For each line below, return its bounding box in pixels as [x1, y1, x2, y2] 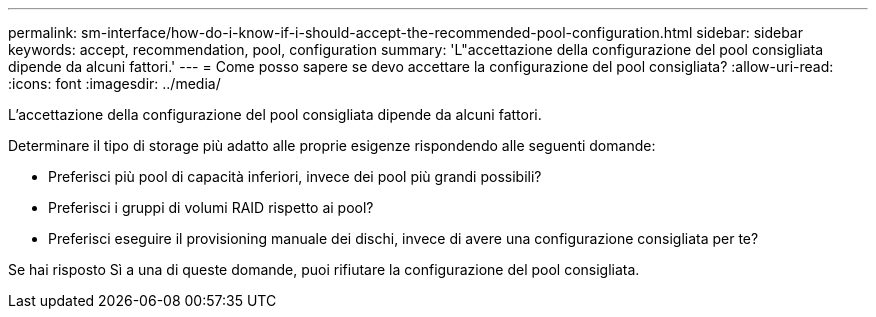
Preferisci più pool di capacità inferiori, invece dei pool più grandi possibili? [48, 168, 542, 185]
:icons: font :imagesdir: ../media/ [8, 75, 221, 92]
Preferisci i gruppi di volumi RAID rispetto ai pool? [48, 199, 374, 216]
